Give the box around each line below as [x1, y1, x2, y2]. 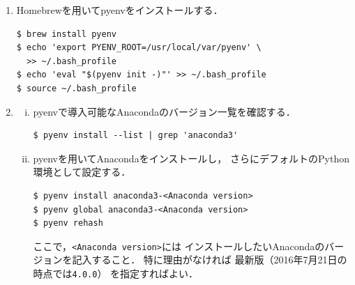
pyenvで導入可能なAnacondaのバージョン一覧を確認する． [33, 104, 296, 118]
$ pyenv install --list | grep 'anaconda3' [33, 130, 239, 141]
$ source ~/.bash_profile [16, 83, 137, 93]
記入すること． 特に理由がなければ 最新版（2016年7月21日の [72, 252, 347, 267]
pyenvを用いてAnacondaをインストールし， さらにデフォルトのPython [33, 151, 349, 165]
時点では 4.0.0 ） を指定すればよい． [33, 265, 199, 280]
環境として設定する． [33, 164, 131, 179]
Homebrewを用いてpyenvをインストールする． [16, 3, 223, 17]
